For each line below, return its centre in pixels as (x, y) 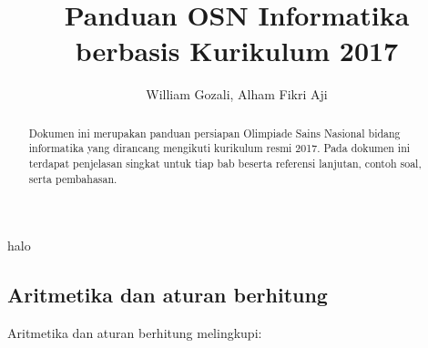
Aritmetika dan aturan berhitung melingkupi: (135, 333)
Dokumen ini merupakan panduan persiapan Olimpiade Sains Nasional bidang (214, 133)
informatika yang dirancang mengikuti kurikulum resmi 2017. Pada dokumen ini (219, 148)
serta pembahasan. (73, 178)
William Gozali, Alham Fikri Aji (237, 94)
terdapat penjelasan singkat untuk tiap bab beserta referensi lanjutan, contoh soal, (225, 164)
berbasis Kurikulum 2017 (237, 51)
